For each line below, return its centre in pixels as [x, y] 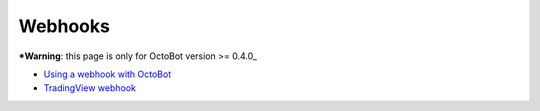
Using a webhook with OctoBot [107, 74]
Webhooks [64, 26]
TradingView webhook [90, 88]
